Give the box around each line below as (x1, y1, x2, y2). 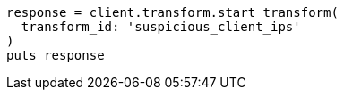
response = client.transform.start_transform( (6, 5, 339, 20)
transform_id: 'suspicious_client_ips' (21, 20, 301, 34)
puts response (6, 48, 105, 62)
